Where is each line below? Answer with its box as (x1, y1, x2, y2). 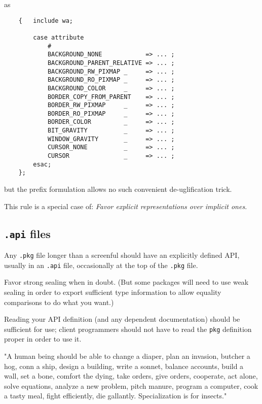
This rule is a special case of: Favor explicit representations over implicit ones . (4, 200, 247, 211)
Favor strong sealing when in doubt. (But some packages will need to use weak (4, 277, 249, 287)
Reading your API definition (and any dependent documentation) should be (4, 314, 240, 324)
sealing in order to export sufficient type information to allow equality (4, 286, 221, 297)
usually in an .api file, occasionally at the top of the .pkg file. (4, 259, 198, 270)
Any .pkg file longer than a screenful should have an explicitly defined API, (4, 250, 240, 260)
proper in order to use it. (4, 333, 82, 344)
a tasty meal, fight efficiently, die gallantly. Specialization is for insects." (4, 390, 227, 401)
